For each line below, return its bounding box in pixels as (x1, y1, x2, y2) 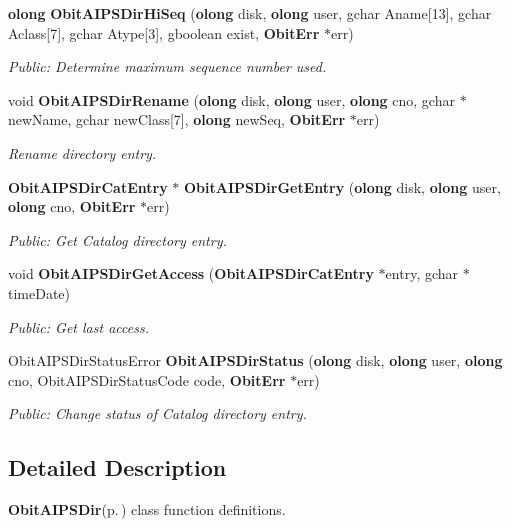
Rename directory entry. (8, 142, 157, 163)
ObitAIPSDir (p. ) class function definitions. (8, 499, 286, 520)
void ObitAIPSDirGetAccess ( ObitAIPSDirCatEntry (8, 263, 374, 284)
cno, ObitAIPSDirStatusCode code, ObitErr (8, 369, 286, 390)
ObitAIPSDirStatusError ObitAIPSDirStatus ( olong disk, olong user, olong (8, 350, 503, 371)
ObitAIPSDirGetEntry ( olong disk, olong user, (183, 176, 501, 197)
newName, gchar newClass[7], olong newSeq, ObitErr (8, 109, 346, 130)
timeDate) (8, 282, 71, 303)
